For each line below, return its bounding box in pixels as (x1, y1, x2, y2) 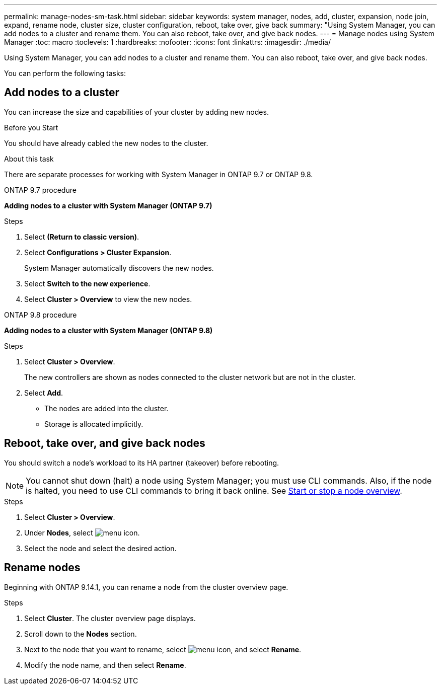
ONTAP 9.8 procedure (4, 310, 77, 319)
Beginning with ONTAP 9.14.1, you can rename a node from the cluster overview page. (4, 582, 288, 591)
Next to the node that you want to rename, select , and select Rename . (24, 645, 302, 654)
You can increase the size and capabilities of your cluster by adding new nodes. (4, 107, 269, 116)
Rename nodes (4, 561, 81, 574)
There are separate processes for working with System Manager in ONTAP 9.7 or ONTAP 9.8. (4, 170, 313, 179)
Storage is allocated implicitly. (44, 419, 143, 428)
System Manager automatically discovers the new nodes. (24, 263, 214, 272)
